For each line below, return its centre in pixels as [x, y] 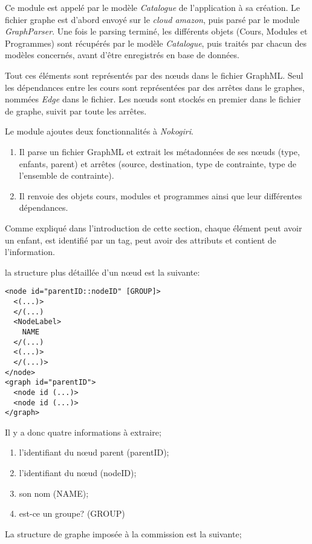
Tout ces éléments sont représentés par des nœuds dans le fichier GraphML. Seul [154, 75]
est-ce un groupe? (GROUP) [72, 513]
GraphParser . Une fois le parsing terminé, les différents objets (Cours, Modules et [156, 31]
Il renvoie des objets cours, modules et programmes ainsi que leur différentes [161, 195]
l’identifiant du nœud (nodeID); [78, 473]
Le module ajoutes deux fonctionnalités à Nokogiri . [99, 131]
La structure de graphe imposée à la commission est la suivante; [123, 533]
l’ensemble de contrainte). [67, 175]
